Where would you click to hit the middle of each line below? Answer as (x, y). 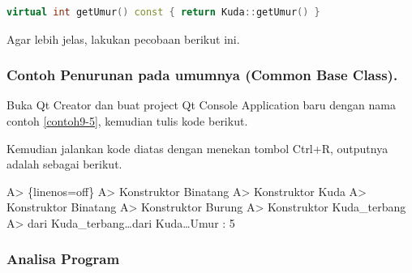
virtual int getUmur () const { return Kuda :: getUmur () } (163, 12)
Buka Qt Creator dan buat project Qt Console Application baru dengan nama (201, 105)
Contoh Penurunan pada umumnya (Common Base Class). (202, 75)
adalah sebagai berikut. (64, 164)
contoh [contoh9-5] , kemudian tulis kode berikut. (127, 121)
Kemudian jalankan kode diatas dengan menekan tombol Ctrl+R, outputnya (197, 148)
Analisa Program (63, 259)
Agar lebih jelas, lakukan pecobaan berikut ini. (123, 38)
